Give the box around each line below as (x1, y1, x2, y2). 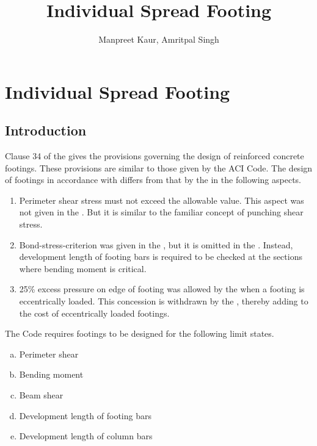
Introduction (5, 121, 87, 140)
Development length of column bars (19, 430, 153, 442)
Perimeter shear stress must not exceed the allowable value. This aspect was (19, 193, 304, 206)
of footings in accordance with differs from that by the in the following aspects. (5, 173, 301, 186)
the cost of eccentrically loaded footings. (19, 306, 170, 319)
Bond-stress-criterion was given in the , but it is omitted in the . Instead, (19, 238, 293, 251)
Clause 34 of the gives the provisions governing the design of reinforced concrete (5, 149, 304, 162)
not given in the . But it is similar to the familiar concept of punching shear (19, 206, 304, 218)
